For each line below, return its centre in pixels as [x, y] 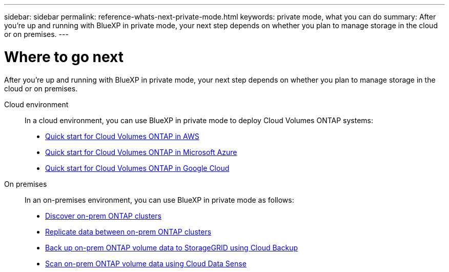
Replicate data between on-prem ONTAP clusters [128, 231]
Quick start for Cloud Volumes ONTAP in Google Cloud [137, 168]
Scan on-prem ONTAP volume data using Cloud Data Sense [146, 263]
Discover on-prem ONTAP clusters [104, 216]
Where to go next [64, 57]
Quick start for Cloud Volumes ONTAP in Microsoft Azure [141, 152]
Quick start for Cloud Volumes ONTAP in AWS [122, 136]
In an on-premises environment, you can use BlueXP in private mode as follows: [159, 200]
